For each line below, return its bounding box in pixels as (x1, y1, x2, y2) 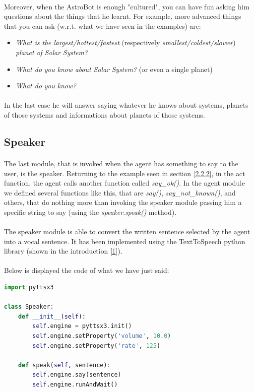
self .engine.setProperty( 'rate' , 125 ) (32, 342, 161, 349)
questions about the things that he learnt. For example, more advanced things (4, 11, 241, 21)
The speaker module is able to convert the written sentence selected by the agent (4, 226, 251, 237)
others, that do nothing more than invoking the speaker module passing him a (4, 197, 242, 207)
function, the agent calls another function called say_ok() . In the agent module (4, 178, 245, 188)
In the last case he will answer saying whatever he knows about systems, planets (4, 100, 249, 110)
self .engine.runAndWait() (32, 381, 118, 388)
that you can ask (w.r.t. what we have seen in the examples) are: (4, 20, 201, 31)
